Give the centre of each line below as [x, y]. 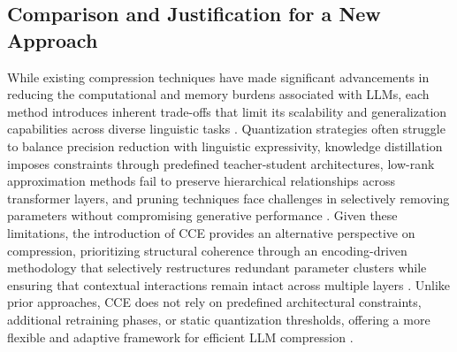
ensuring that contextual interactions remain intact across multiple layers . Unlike [229, 284]
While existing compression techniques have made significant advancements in [218, 77]
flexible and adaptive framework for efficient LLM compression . [180, 337]
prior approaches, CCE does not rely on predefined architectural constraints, [214, 302]
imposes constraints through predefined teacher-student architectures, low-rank [221, 163]
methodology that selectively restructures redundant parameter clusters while [217, 268]
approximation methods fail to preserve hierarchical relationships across [202, 181]
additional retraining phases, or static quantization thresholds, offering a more [219, 319]
